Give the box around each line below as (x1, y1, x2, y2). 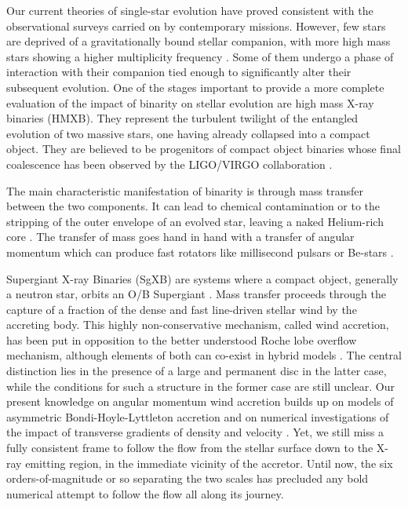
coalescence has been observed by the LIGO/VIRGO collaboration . (6, 155, 333, 172)
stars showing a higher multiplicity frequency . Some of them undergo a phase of (6, 48, 394, 64)
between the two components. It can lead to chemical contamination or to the (6, 198, 381, 214)
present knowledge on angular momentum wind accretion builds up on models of (6, 393, 394, 410)
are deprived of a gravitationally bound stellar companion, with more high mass (6, 33, 391, 49)
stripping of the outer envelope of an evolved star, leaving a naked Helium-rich (6, 213, 384, 229)
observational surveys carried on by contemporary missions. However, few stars (6, 17, 386, 34)
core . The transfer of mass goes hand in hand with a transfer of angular (6, 228, 355, 245)
